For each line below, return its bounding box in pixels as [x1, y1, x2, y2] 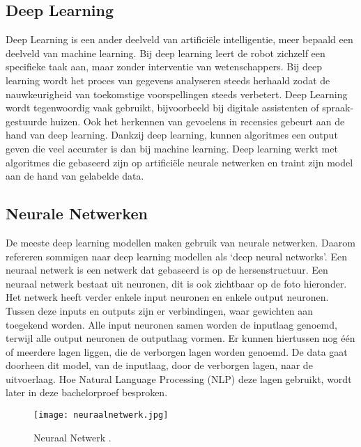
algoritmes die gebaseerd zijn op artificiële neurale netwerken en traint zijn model [6, 155, 353, 169]
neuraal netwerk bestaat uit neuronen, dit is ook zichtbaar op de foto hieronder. [6, 276, 347, 290]
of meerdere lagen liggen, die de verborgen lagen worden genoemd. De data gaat [6, 344, 348, 359]
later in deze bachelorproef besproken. [6, 385, 168, 400]
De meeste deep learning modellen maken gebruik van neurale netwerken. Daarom [6, 235, 355, 249]
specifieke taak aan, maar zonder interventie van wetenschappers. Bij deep [6, 59, 322, 74]
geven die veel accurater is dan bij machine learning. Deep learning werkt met [6, 141, 338, 155]
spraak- [322, 100, 354, 115]
